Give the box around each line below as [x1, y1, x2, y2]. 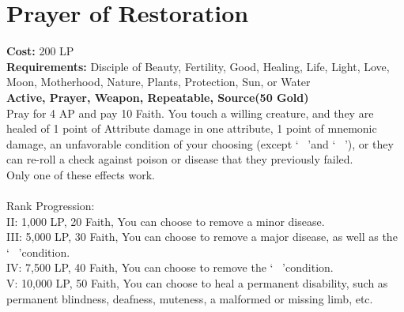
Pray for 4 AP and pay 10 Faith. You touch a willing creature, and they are [6, 104, 374, 121]
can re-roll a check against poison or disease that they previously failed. [6, 151, 353, 167]
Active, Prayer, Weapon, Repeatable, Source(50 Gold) [6, 88, 309, 105]
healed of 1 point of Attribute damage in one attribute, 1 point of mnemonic [6, 120, 377, 137]
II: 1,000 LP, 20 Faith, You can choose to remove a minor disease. [6, 212, 325, 229]
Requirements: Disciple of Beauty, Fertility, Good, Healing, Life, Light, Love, [6, 58, 390, 74]
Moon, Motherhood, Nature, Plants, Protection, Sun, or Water [6, 73, 311, 90]
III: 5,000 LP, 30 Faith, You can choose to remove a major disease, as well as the [6, 228, 398, 245]
